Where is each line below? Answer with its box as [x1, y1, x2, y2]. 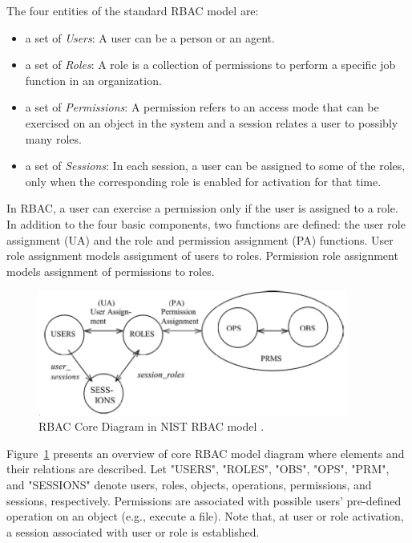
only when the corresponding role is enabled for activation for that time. [25, 172, 382, 189]
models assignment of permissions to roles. [6, 262, 215, 279]
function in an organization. [25, 71, 162, 88]
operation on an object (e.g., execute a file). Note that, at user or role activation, [6, 508, 404, 525]
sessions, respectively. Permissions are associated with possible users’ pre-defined [6, 492, 402, 509]
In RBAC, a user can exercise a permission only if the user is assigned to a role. [6, 200, 398, 217]
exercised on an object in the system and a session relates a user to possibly [25, 114, 398, 131]
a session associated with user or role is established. [6, 523, 260, 540]
